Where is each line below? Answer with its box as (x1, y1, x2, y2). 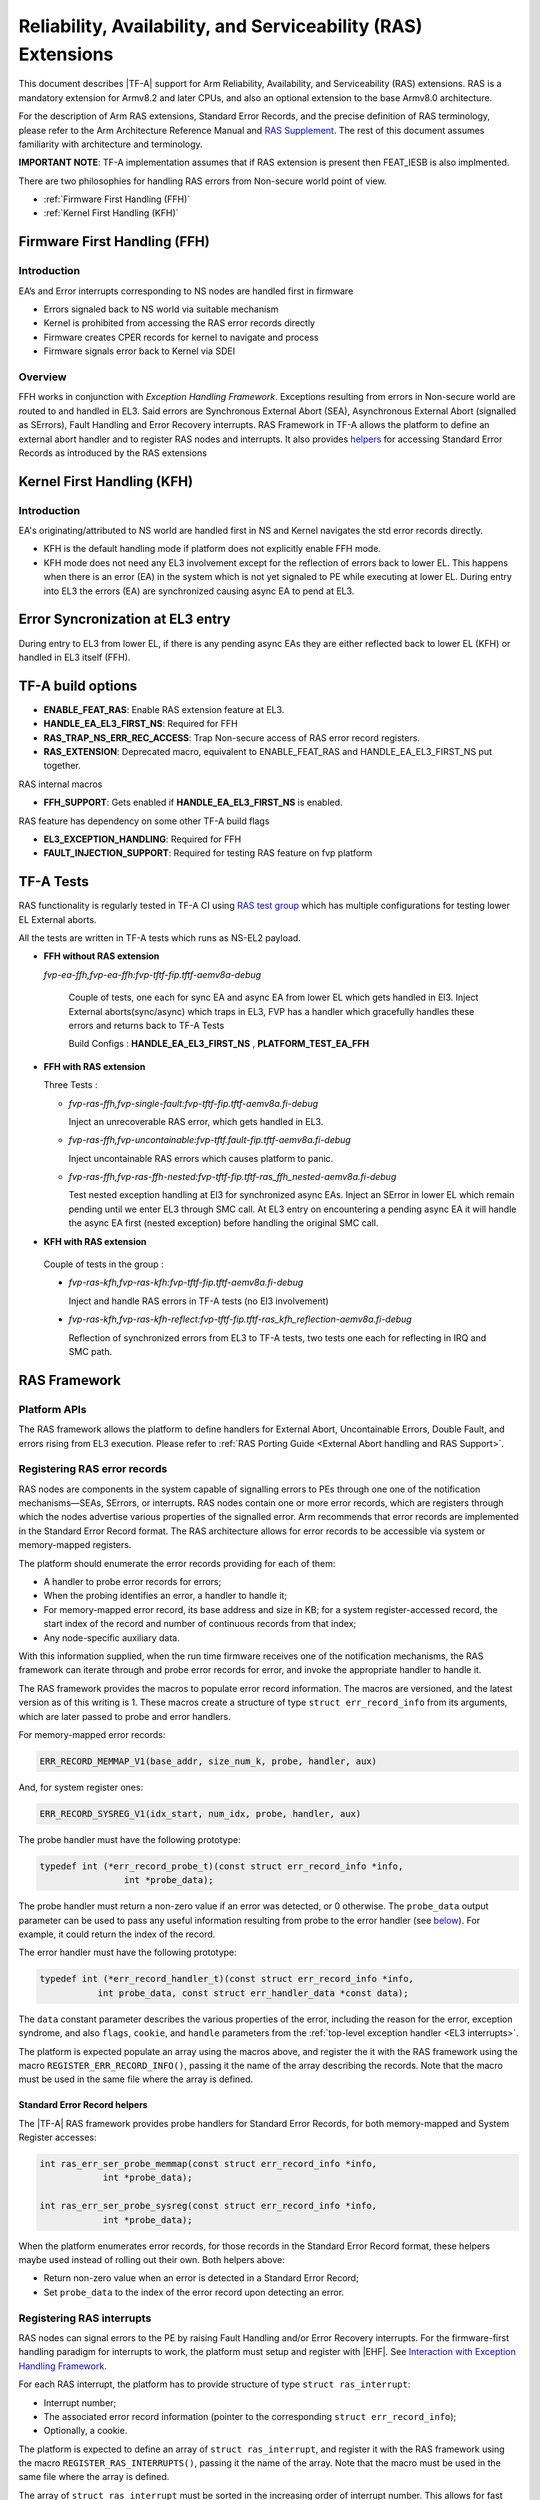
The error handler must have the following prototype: (18, 1946, 237, 1959)
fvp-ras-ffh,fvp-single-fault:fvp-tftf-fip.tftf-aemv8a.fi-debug (68, 1097, 319, 1109)
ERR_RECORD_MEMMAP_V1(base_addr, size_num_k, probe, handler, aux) (39, 1755, 378, 1767)
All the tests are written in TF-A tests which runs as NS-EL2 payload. (18, 932, 302, 944)
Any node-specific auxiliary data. (43, 1631, 180, 1644)
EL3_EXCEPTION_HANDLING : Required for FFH (43, 833, 242, 845)
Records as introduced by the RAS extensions (18, 446, 207, 459)
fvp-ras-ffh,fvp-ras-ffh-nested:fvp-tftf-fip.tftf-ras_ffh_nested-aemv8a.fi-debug (68, 1171, 397, 1183)
